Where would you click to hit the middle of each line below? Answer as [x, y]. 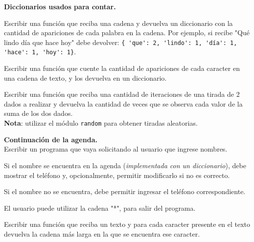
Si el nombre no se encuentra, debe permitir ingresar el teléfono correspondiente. [125, 191]
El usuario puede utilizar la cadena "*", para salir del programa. [100, 208]
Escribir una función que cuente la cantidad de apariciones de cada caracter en [122, 68]
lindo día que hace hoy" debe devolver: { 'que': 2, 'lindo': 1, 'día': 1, [121, 42]
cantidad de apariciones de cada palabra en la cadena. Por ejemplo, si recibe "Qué [127, 33]
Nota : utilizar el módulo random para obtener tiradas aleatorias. [101, 123]
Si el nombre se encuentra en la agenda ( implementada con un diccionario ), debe [125, 165]
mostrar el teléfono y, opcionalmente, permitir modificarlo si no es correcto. [117, 175]
